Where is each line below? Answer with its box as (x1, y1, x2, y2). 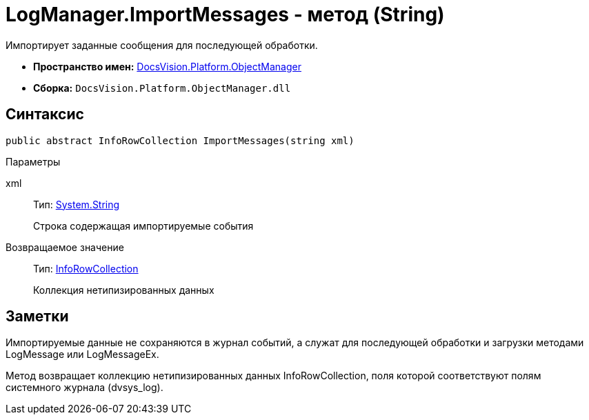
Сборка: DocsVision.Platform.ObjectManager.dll (33, 81, 291, 94)
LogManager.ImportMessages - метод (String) (6, 3, 445, 26)
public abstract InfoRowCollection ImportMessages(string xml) (6, 134, 355, 146)
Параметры (6, 155, 61, 168)
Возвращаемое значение (6, 241, 124, 253)
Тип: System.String (33, 198, 120, 210)
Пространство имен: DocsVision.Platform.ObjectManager (33, 60, 301, 72)
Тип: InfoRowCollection (33, 262, 139, 274)
